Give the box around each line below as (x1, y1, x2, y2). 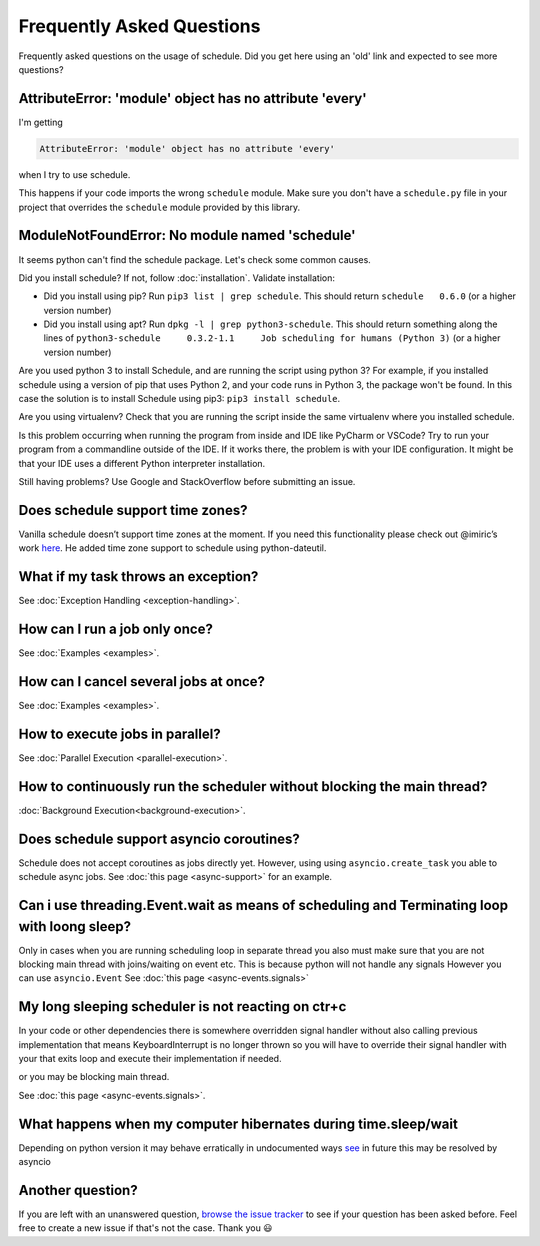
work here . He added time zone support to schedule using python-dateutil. (18, 542, 327, 554)
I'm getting (18, 116, 64, 128)
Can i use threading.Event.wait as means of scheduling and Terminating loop (18, 896, 509, 914)
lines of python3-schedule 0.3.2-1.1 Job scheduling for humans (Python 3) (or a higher (43, 332, 501, 344)
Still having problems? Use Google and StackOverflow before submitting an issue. (18, 475, 356, 487)
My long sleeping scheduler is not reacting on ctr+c (18, 998, 347, 1015)
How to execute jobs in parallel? (18, 725, 221, 742)
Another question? (18, 1181, 139, 1199)
